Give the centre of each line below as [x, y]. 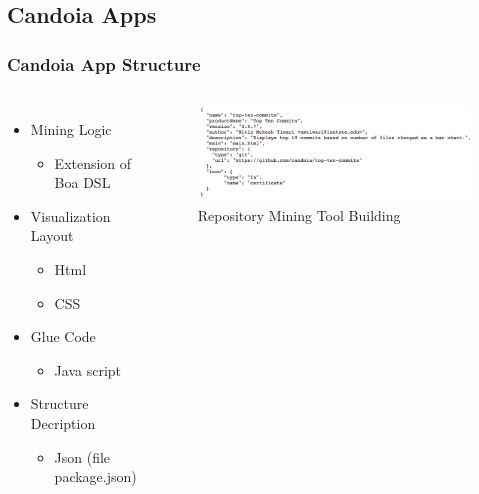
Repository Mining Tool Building [299, 214]
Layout [52, 235]
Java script [88, 369]
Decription [63, 422]
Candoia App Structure [104, 63]
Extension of [93, 162]
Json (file [82, 456]
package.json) [95, 476]
